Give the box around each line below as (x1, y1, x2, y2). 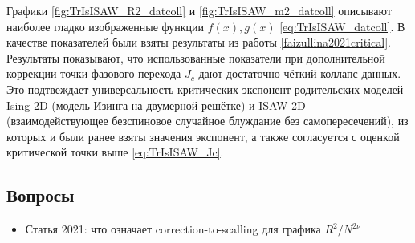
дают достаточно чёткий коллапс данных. (198, 65, 401, 82)
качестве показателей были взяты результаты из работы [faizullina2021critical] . (6, 34, 391, 51)
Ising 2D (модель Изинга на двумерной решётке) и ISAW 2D (6, 96, 306, 113)
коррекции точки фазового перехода (6, 65, 181, 82)
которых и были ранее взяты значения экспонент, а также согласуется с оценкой (6, 128, 400, 144)
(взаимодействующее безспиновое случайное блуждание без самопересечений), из (6, 112, 409, 129)
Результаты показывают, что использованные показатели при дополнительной (6, 49, 385, 66)
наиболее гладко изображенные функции (6, 18, 205, 34)
